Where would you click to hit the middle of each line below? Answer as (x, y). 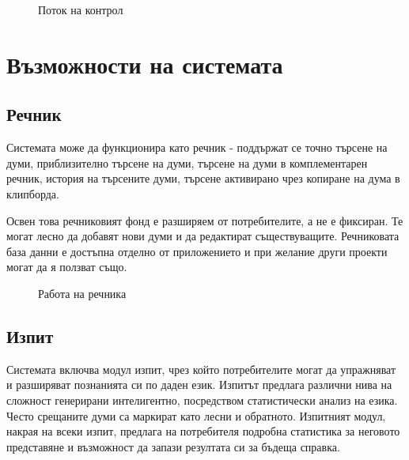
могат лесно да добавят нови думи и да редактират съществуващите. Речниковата (203, 236)
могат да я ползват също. (67, 267)
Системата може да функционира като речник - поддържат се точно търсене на (197, 147)
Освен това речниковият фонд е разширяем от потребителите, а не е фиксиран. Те (205, 220)
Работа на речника (82, 293)
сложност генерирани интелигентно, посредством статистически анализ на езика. (202, 400)
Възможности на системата (145, 64)
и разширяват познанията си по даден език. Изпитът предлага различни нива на (199, 385)
